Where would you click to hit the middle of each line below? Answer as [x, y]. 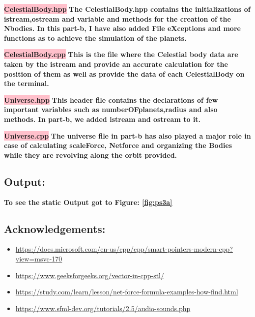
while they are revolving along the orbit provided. [91, 155]
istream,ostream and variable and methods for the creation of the [117, 18]
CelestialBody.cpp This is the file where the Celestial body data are [121, 54]
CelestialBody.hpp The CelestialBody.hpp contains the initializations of [127, 9]
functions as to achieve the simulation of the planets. [95, 38]
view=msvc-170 [39, 258]
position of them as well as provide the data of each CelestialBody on [124, 73]
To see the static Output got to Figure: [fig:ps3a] [88, 202]
